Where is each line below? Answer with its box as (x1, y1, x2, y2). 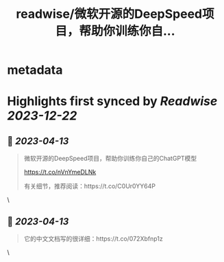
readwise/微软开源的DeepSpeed (16, 6, 203, 22)
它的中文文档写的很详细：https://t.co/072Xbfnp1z (23, 235, 163, 243)
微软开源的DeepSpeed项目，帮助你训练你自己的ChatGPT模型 (23, 155, 197, 163)
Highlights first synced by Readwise (7, 94, 218, 109)
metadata (7, 62, 63, 78)
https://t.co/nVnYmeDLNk (23, 168, 97, 176)
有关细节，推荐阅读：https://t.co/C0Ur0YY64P (23, 182, 156, 190)
